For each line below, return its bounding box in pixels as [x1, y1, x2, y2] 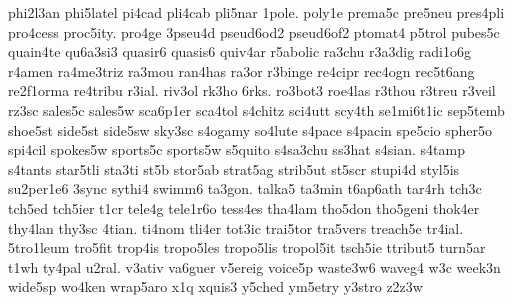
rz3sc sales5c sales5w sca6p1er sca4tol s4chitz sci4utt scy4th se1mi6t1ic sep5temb [8, 99, 505, 120]
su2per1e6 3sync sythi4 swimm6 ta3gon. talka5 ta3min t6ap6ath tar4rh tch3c [8, 178, 482, 199]
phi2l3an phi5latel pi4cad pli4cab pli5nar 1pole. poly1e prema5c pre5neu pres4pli [8, 2, 505, 22]
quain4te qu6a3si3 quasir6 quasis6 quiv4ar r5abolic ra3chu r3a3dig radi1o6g [8, 41, 471, 62]
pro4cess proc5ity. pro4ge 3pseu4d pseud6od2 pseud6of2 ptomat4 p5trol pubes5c [8, 21, 500, 42]
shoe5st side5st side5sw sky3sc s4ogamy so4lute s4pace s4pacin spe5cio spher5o [8, 119, 493, 140]
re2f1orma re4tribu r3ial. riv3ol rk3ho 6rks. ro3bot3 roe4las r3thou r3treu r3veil [8, 80, 496, 101]
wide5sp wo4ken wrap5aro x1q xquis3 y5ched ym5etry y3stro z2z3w [8, 276, 423, 297]
